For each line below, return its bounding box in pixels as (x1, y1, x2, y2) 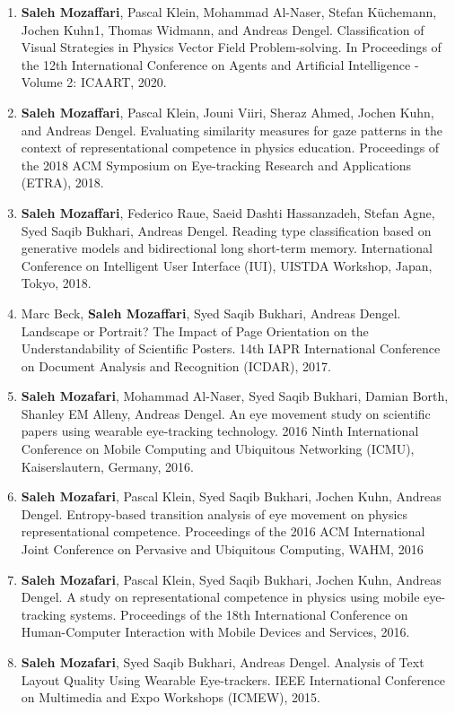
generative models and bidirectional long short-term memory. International (21, 239, 433, 257)
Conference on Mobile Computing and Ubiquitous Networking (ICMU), (21, 439, 415, 458)
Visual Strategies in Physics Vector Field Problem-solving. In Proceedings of (21, 38, 442, 57)
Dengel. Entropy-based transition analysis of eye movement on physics (21, 504, 408, 523)
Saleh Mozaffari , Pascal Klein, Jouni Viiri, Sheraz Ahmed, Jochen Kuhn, (21, 102, 434, 121)
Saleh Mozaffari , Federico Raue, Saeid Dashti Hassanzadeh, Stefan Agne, (21, 203, 435, 222)
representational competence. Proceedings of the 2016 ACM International (21, 522, 425, 541)
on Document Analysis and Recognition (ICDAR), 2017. (21, 356, 331, 375)
